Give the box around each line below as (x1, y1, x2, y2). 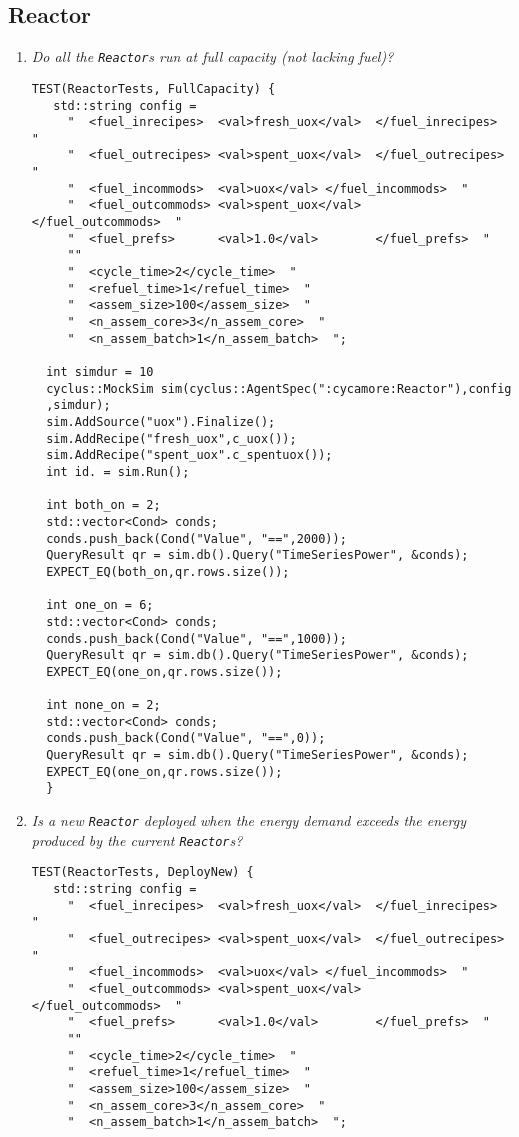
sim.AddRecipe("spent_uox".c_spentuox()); (46, 448, 333, 463)
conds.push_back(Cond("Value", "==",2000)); (46, 531, 347, 546)
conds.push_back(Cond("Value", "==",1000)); (46, 631, 347, 646)
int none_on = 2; (46, 698, 161, 713)
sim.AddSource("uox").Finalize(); (46, 414, 276, 429)
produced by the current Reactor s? (31, 829, 243, 850)
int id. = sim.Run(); (46, 464, 190, 479)
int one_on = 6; (46, 598, 154, 613)
